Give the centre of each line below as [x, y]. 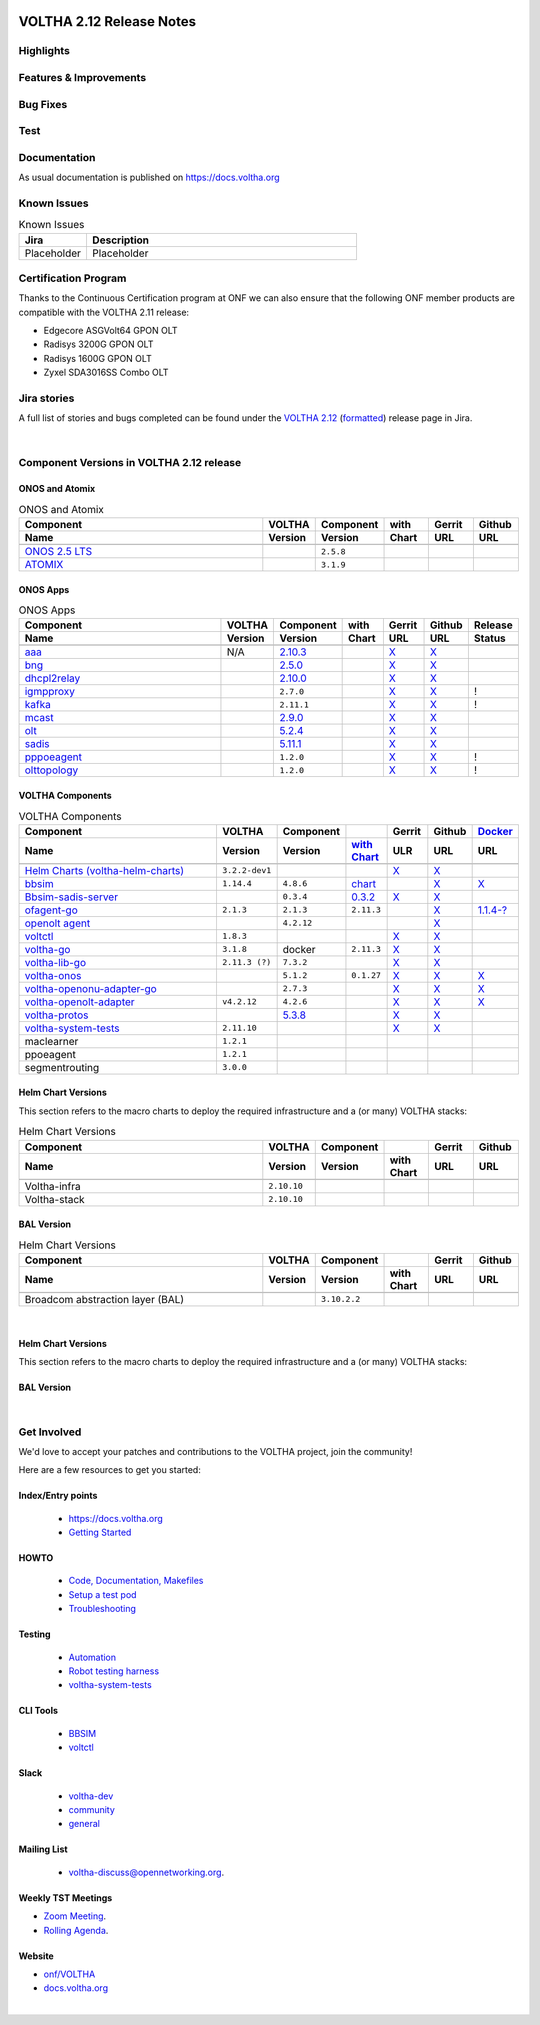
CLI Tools [38, 1711]
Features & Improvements [82, 77]
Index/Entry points [58, 1496]
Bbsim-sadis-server [71, 897]
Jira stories [46, 398]
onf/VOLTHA [69, 1974]
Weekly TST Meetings [65, 1897]
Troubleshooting [102, 1609]
